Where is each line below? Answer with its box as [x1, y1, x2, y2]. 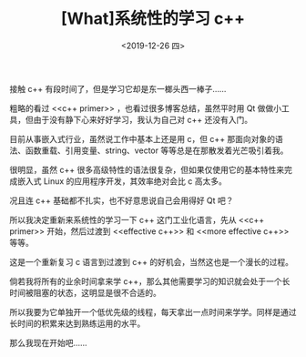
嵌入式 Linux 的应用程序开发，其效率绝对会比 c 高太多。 [16, 175, 228, 187]
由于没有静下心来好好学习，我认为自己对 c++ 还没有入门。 [33, 114, 253, 125]
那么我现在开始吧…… [9, 337, 88, 348]
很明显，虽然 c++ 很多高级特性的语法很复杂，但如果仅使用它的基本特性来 [9, 164, 285, 175]
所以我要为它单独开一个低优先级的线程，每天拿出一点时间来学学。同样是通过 [9, 306, 297, 317]
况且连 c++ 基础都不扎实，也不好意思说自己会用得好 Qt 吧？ [9, 195, 234, 206]
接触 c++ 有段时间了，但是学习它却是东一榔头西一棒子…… [9, 83, 227, 94]
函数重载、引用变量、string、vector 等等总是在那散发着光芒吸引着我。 [25, 145, 289, 156]
